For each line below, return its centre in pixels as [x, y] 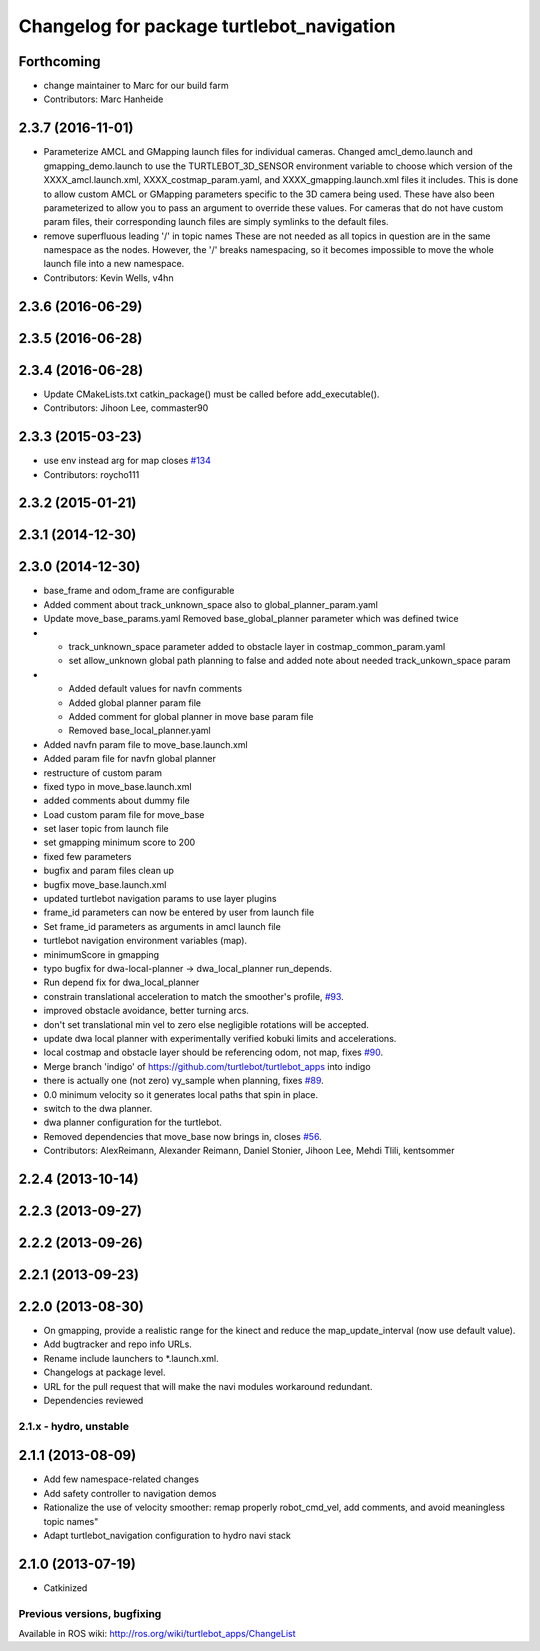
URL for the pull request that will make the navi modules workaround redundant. [208, 1386]
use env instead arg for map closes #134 [127, 461]
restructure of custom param [102, 772]
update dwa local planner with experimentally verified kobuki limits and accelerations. [220, 1038]
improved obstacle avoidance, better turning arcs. [146, 1011]
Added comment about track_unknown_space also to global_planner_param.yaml [211, 604]
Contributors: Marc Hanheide [103, 99]
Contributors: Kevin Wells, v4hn [108, 277]
